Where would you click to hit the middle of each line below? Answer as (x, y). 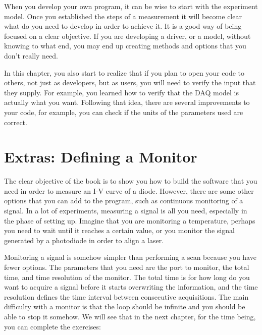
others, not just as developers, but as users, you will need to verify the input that (130, 82)
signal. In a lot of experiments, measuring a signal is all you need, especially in (126, 211)
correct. (16, 122)
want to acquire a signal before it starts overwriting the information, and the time (131, 287)
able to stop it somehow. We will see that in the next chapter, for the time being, (130, 316)
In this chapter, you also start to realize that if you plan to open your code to (124, 72)
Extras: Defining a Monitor (101, 157)
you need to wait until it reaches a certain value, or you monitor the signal (119, 230)
